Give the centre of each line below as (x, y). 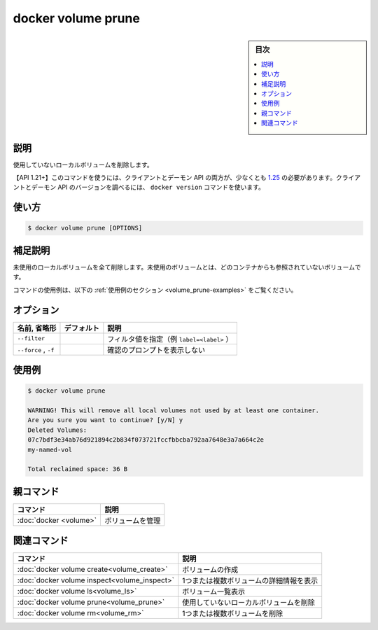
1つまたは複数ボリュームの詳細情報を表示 (250, 581)
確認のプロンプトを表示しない (156, 350)
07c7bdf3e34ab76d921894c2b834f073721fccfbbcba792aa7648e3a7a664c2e (146, 440)
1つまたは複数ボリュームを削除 (233, 614)
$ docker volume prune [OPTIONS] (85, 228)
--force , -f (36, 349)
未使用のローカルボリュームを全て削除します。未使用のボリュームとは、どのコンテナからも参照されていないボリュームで (187, 267)
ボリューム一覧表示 (214, 591)
